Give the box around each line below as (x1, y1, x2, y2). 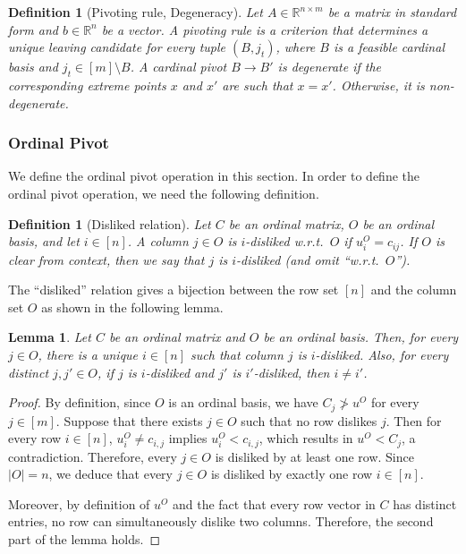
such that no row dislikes (241, 411, 377, 430)
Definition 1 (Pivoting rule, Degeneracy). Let (8, 3, 263, 21)
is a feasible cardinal (333, 38, 445, 56)
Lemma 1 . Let (8, 328, 91, 346)
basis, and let (8, 232, 80, 251)
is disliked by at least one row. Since (215, 447, 414, 465)
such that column (191, 345, 284, 363)
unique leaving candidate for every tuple (8, 38, 225, 56)
